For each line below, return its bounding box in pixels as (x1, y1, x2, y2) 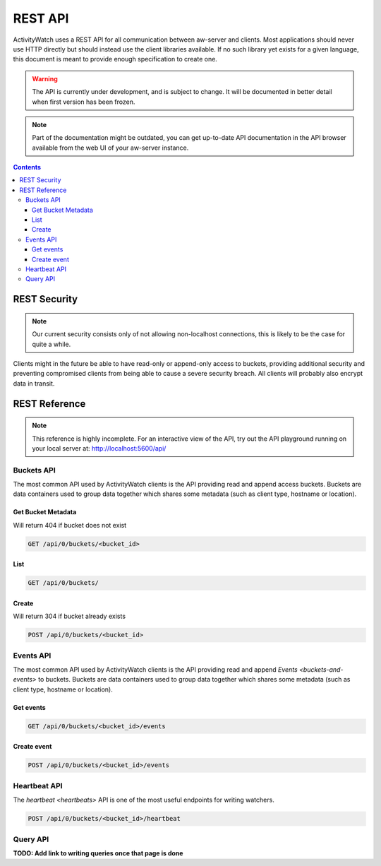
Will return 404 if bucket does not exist (13, 521, 127, 529)
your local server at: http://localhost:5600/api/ (32, 444, 167, 452)
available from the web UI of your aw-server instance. (32, 143, 189, 152)
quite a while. (32, 340, 71, 348)
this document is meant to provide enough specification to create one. (13, 55, 218, 64)
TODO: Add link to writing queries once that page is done (13, 848, 183, 858)
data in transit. (13, 379, 55, 388)
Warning (32, 74, 58, 83)
